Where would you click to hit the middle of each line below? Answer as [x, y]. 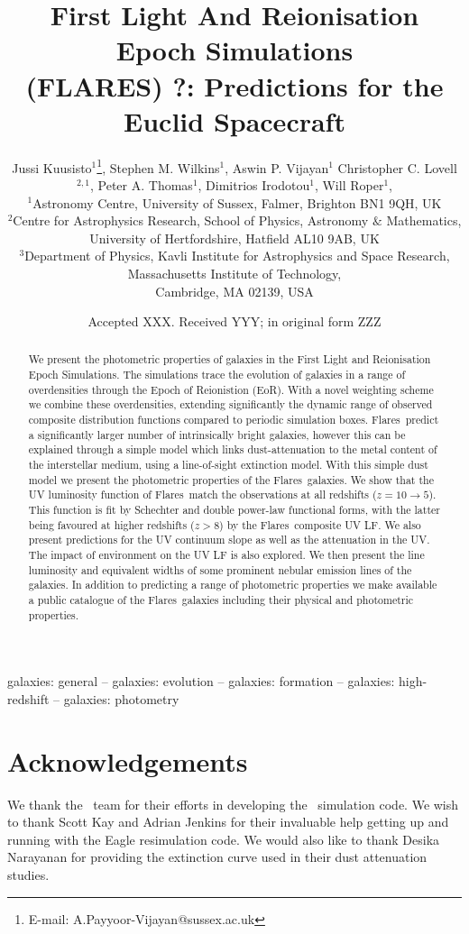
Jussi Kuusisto [52, 167]
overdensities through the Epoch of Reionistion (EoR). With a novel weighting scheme [231, 389]
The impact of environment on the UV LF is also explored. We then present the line [226, 555]
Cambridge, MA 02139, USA [234, 291]
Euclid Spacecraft [234, 120]
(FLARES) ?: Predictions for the [234, 85]
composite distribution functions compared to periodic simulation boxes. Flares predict [234, 420]
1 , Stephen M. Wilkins [158, 166]
